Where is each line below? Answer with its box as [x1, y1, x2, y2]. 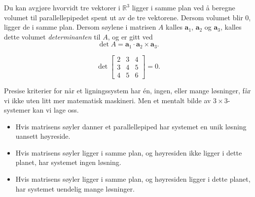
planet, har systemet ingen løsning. [15, 157, 121, 167]
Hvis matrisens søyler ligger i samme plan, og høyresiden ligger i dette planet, [15, 174, 251, 184]
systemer [4, 105, 31, 115]
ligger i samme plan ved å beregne [132, 2, 235, 12]
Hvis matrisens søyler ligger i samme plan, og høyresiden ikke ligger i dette [15, 147, 242, 158]
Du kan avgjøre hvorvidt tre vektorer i [4, 2, 120, 12]
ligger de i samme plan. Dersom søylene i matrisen [4, 22, 156, 32]
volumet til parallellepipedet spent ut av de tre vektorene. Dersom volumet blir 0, [4, 12, 251, 22]
